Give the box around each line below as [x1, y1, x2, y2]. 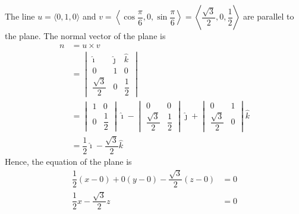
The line [5, 10, 35, 22]
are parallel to [243, 10, 294, 22]
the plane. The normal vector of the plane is [5, 30, 166, 41]
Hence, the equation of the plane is [5, 155, 132, 167]
